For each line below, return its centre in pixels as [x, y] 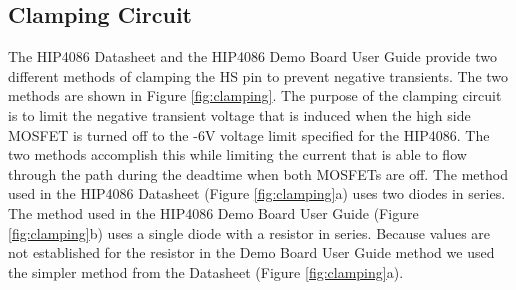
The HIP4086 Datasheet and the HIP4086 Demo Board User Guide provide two [252, 56]
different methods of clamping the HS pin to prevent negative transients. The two [258, 75]
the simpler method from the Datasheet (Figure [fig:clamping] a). [206, 271]
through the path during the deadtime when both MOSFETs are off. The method [258, 173]
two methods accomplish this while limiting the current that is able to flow [237, 154]
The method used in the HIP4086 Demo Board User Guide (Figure [213, 212]
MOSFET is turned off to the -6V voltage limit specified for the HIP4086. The [249, 134]
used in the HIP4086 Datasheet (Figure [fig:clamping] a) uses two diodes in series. [257, 193]
